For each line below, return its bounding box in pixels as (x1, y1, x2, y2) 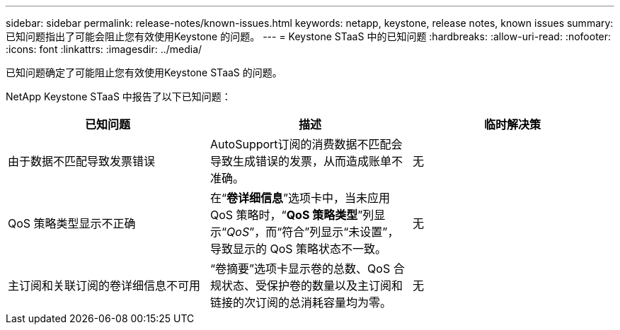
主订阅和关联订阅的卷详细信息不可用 (8, 278, 201, 293)
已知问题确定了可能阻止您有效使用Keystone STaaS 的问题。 (6, 66, 282, 78)
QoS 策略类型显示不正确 (8, 216, 136, 230)
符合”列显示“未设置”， (282, 225, 399, 239)
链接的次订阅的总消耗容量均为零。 (209, 295, 391, 310)
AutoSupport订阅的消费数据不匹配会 (209, 137, 403, 151)
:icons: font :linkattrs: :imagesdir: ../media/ (6, 43, 202, 55)
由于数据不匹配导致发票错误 (8, 154, 156, 168)
